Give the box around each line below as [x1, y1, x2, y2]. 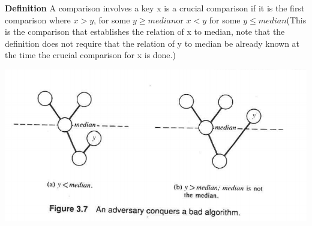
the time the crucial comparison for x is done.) [5, 49, 176, 61]
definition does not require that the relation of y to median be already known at [5, 37, 300, 49]
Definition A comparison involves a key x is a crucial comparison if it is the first [5, 2, 305, 14]
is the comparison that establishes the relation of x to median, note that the [5, 25, 285, 38]
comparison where [5, 13, 71, 26]
